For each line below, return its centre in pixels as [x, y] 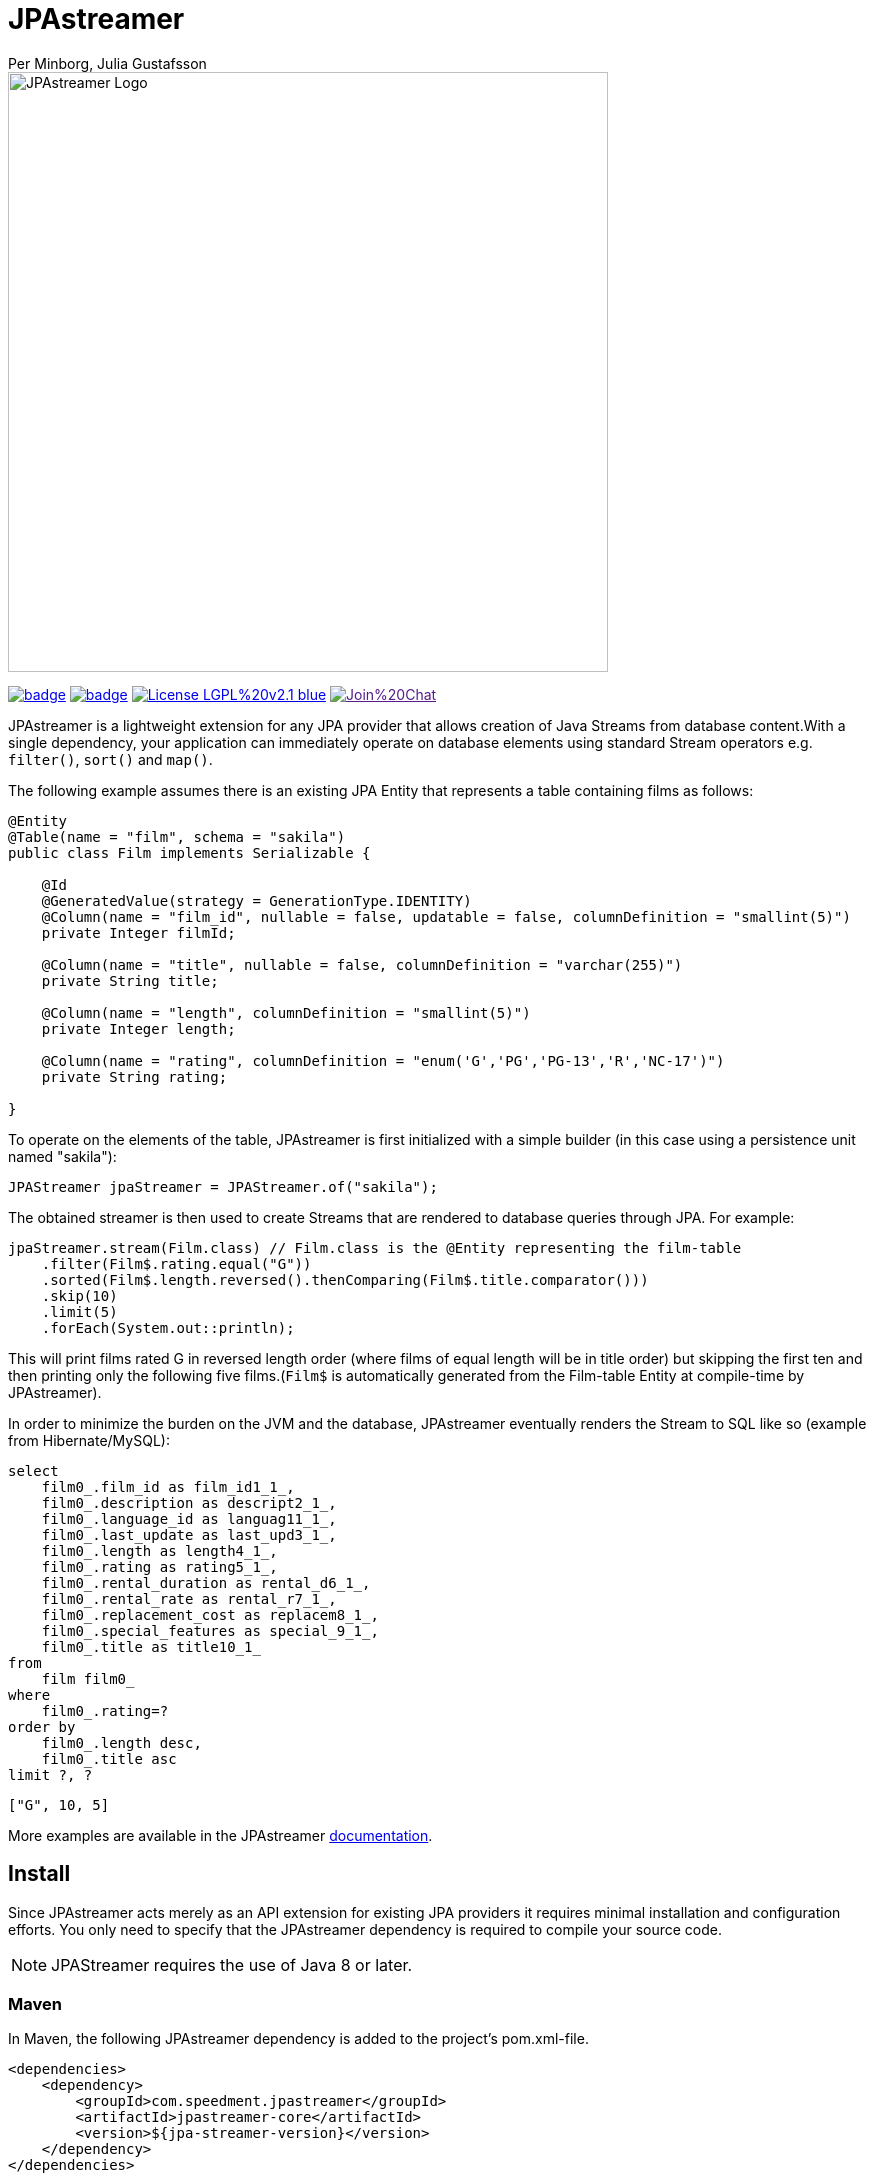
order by [42, 1726]
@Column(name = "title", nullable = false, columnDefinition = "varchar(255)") [362, 964]
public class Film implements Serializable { [189, 852]
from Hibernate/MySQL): [89, 1440]
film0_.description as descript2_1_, [189, 1502]
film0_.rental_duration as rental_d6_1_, [206, 1582]
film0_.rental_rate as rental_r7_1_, [189, 1598]
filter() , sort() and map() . [110, 759]
